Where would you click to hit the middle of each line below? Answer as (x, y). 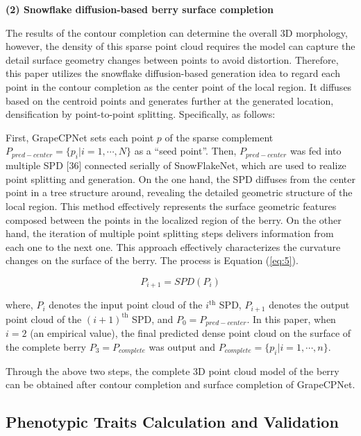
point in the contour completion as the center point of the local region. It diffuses (179, 86)
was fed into (316, 151)
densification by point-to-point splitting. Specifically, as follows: (141, 114)
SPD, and (153, 319)
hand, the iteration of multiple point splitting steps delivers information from (170, 233)
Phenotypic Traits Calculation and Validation (172, 422)
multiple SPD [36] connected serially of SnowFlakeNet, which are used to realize (176, 165)
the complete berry (46, 346)
